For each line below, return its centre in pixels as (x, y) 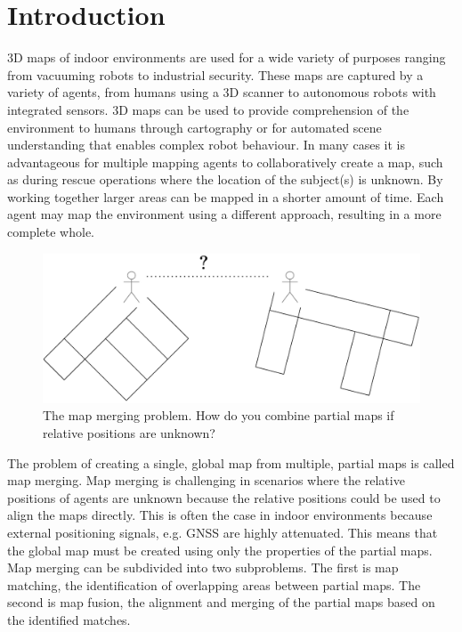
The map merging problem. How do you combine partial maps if (219, 415)
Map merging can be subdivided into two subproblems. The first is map (203, 567)
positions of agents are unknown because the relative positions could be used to (224, 497)
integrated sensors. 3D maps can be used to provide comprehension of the (208, 109)
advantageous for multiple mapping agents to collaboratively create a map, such (225, 162)
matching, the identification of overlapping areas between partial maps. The (214, 584)
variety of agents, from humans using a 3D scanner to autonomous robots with (222, 92)
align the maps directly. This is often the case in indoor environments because (220, 515)
